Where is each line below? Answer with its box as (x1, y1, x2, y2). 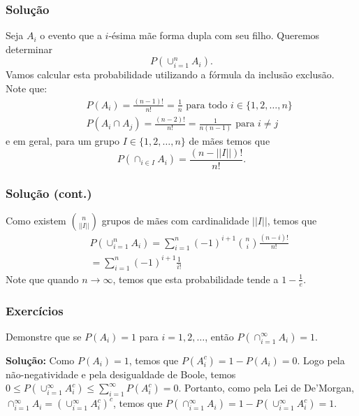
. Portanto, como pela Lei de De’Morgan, (178, 380, 354, 395)
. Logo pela (297, 352, 345, 367)
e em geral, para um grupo (6, 134, 120, 148)
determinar (6, 41, 52, 56)
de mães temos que (189, 134, 270, 148)
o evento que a (40, 28, 102, 43)
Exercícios (6, 301, 64, 319)
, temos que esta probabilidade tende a (112, 271, 279, 286)
